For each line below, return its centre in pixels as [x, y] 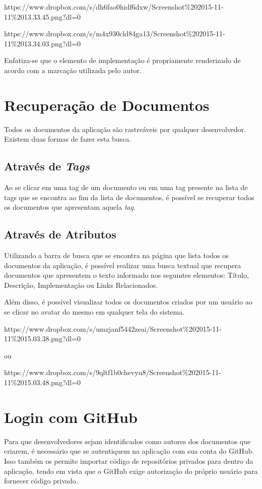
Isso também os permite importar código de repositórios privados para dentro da [129, 461]
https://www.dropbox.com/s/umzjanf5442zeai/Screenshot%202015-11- [113, 328]
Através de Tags [47, 166]
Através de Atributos [60, 234]
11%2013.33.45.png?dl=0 [43, 16]
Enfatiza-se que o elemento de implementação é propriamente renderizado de [122, 60]
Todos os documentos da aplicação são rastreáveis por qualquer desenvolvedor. [125, 129]
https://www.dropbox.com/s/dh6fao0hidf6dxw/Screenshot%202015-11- [114, 7]
